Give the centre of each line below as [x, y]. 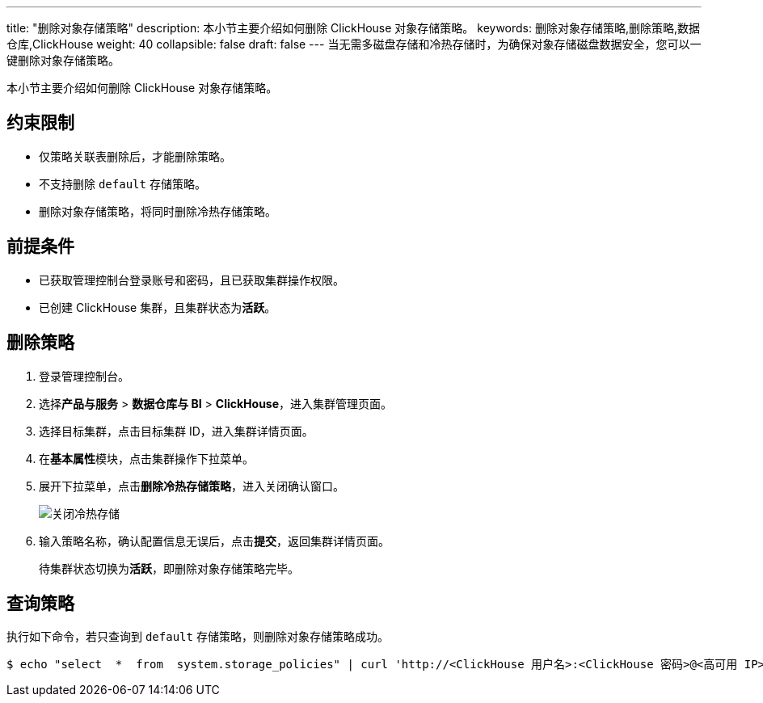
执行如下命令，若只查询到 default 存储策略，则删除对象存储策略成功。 [198, 637]
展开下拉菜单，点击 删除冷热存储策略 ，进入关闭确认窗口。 [192, 486]
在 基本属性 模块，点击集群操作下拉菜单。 [146, 458]
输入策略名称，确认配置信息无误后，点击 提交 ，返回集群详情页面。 [214, 541]
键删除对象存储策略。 [63, 60]
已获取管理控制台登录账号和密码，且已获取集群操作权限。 [192, 280]
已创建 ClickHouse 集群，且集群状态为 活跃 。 [158, 307]
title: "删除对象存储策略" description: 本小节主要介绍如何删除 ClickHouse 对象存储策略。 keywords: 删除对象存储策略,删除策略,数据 [354, 28]
